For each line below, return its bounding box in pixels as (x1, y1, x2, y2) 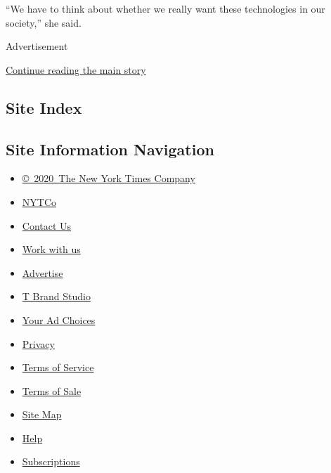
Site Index (6, 96, 82, 118)
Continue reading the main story (6, 62, 146, 77)
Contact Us (22, 218, 72, 233)
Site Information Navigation (6, 138, 214, 160)
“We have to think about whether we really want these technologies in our (6, 1, 325, 15)
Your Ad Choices (22, 312, 96, 327)
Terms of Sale (22, 383, 82, 398)
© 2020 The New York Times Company (22, 171, 195, 186)
